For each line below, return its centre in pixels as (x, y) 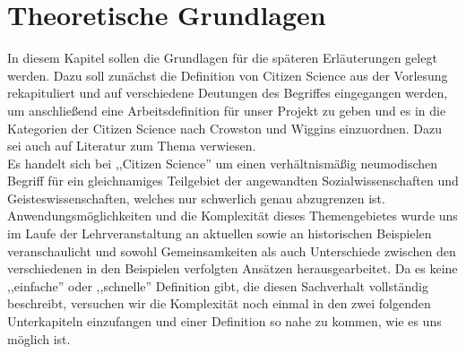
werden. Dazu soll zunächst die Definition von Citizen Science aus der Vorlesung (228, 75)
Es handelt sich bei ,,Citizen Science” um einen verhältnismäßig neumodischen (223, 163)
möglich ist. (39, 338)
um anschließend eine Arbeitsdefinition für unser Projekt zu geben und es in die (227, 110)
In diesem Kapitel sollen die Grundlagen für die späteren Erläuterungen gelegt (222, 58)
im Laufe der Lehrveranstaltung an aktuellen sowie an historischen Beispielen (220, 233)
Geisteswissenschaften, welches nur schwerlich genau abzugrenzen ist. (196, 198)
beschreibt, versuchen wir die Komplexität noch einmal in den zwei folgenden (219, 303)
